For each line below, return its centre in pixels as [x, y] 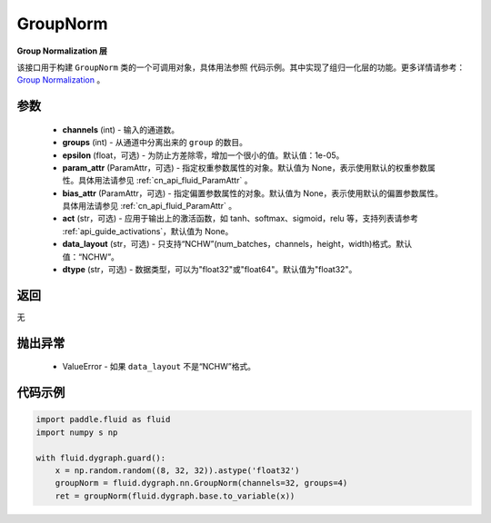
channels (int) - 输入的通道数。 [121, 129]
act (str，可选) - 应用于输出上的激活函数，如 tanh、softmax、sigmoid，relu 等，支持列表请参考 [240, 219]
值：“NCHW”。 [91, 257]
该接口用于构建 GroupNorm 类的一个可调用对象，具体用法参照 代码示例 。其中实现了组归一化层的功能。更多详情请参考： [241, 67]
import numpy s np [77, 432]
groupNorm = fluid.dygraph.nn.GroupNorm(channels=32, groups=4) [201, 483]
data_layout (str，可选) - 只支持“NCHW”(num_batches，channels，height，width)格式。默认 [237, 244]
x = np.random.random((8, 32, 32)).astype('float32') [177, 470]
